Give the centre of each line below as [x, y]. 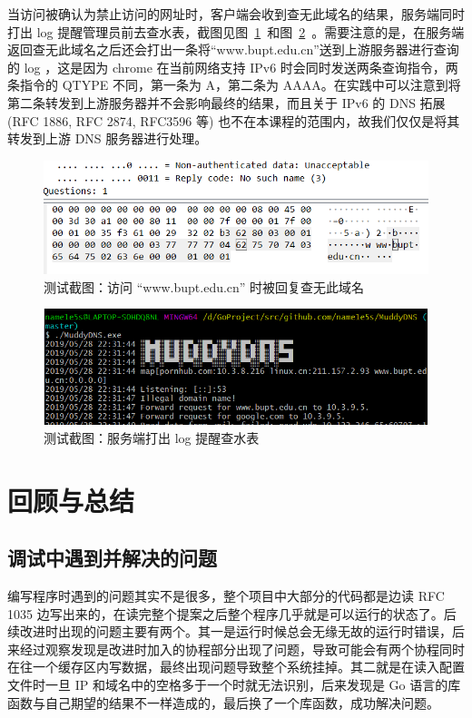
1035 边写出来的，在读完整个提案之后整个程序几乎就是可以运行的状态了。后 [232, 613]
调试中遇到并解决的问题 [112, 558]
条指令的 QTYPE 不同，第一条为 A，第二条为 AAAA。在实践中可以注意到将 [234, 85]
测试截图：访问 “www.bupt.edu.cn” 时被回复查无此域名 [204, 286]
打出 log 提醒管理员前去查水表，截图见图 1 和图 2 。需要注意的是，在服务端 [236, 31]
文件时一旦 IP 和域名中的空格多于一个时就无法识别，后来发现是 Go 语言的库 [234, 685]
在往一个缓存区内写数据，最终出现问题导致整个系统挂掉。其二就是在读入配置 [236, 667]
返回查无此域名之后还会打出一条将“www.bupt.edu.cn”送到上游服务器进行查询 [233, 49]
